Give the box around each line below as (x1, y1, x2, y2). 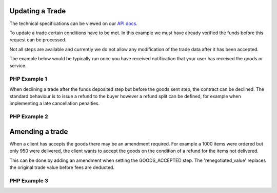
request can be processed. (9, 37, 67, 43)
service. (9, 63, 27, 69)
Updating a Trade (9, 7, 66, 15)
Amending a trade (9, 127, 68, 136)
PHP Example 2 (9, 113, 48, 120)
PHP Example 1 (9, 76, 47, 83)
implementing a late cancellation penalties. (9, 100, 100, 107)
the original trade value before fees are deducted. (9, 164, 115, 171)
